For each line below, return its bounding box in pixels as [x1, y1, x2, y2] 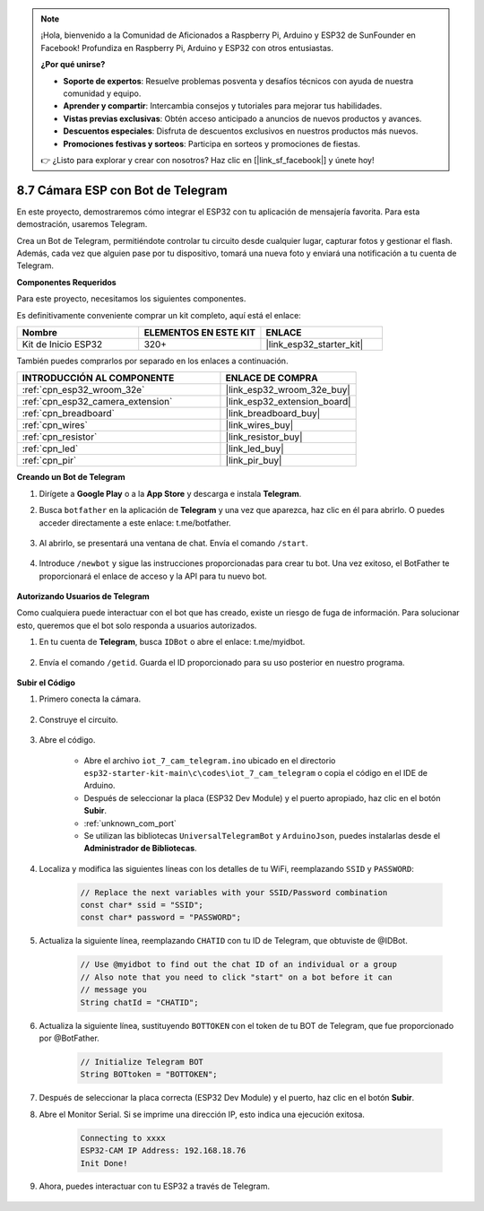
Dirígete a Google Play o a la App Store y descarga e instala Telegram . [39, 488, 302, 499]
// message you [80, 985, 147, 995]
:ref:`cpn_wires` [22, 419, 89, 431]
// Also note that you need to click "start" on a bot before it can [80, 971, 393, 982]
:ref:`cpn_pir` [22, 454, 77, 466]
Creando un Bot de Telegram [16, 472, 125, 483]
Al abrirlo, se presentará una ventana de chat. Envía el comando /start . [39, 537, 308, 548]
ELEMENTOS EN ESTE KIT [143, 326, 255, 338]
